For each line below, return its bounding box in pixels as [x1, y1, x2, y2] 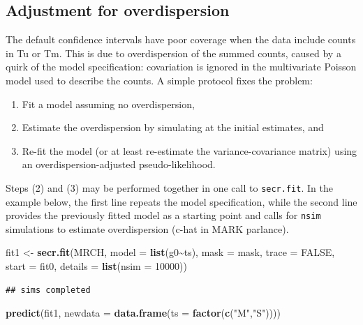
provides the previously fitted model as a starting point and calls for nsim [6, 208, 321, 222]
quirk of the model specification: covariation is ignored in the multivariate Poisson [6, 59, 357, 74]
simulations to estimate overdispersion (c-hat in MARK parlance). [6, 221, 289, 236]
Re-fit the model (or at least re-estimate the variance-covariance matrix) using [22, 143, 357, 158]
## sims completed [6, 285, 91, 295]
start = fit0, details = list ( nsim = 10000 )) [6, 259, 187, 273]
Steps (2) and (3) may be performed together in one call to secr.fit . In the [6, 180, 333, 195]
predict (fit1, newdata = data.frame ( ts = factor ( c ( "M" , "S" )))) [6, 305, 281, 320]
